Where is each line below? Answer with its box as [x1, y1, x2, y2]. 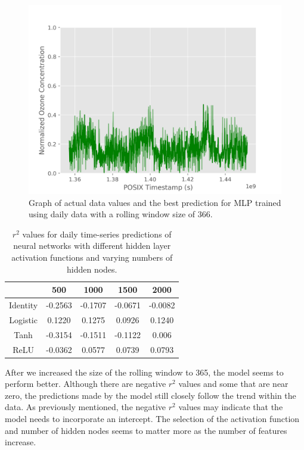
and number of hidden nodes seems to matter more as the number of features [5, 424, 287, 436]
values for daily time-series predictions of [22, 227, 172, 240]
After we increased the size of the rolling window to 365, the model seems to [5, 365, 284, 378]
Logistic [9, 313, 38, 326]
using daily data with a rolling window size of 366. [29, 208, 213, 220]
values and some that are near [178, 377, 289, 390]
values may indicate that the [178, 401, 283, 413]
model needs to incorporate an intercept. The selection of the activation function [5, 412, 300, 424]
